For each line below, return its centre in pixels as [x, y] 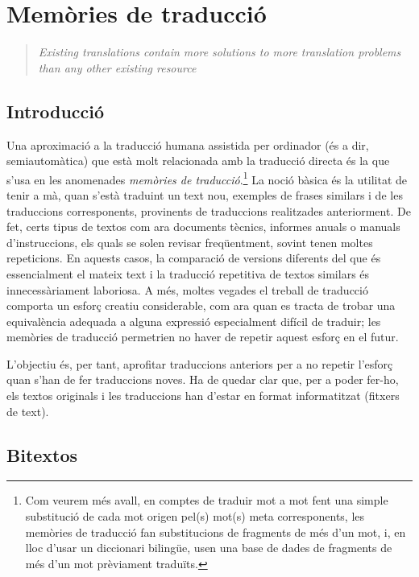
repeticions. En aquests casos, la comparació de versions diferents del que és [194, 258]
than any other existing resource [117, 67]
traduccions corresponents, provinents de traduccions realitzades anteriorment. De [209, 210]
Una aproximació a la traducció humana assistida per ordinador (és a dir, [188, 144]
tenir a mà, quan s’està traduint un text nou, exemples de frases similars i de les [205, 194]
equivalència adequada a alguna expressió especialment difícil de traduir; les [194, 321]
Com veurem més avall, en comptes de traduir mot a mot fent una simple [207, 500]
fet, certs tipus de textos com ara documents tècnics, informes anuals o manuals [203, 227]
